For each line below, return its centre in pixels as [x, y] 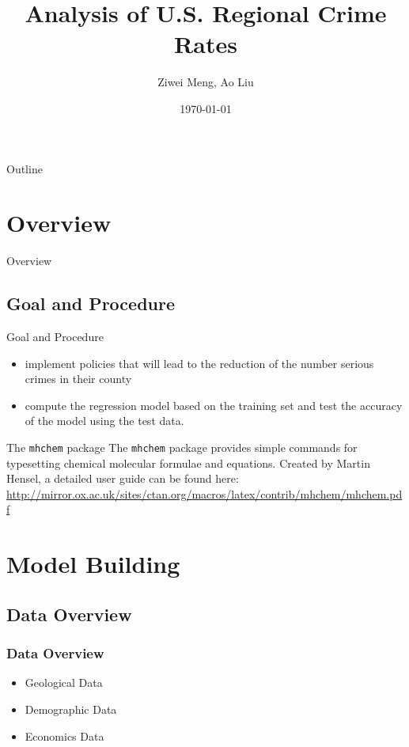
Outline [25, 168]
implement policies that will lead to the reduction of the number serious [199, 363]
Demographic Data [71, 709]
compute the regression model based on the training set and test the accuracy [214, 405]
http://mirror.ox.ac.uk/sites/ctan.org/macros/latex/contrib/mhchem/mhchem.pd [204, 493]
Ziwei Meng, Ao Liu [206, 82]
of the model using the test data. [104, 421]
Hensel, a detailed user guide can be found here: [123, 478]
